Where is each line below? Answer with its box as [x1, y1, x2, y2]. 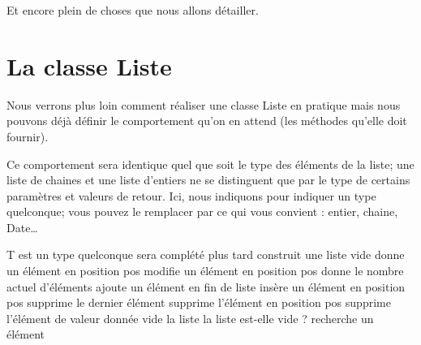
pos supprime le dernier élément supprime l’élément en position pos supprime [6, 294, 391, 311]
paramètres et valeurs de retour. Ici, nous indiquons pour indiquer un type [6, 187, 376, 204]
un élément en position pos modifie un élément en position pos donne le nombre [6, 262, 404, 279]
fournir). [6, 127, 49, 144]
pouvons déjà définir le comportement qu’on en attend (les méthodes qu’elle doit [6, 112, 407, 129]
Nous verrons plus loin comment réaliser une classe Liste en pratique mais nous [6, 96, 401, 113]
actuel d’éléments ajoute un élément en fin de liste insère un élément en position [6, 278, 406, 295]
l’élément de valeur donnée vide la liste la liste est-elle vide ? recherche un [6, 309, 374, 326]
